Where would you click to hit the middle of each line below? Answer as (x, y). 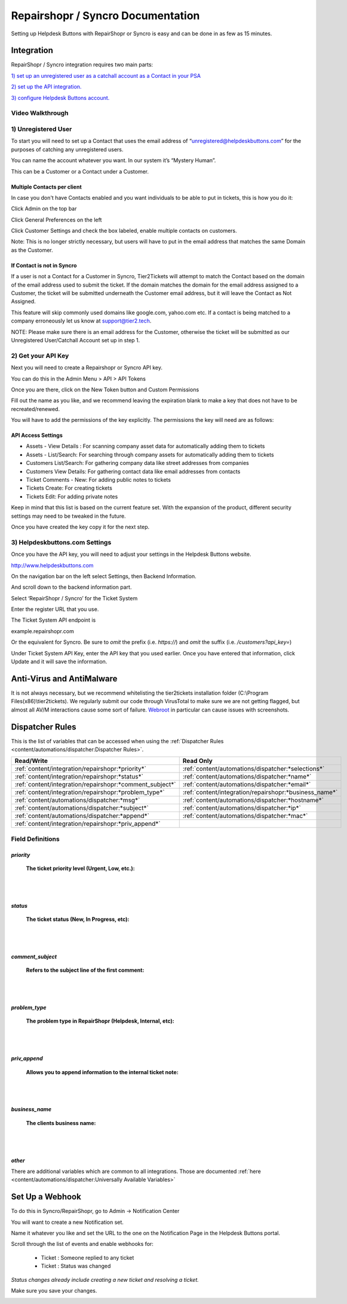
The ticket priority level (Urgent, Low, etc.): (81, 868)
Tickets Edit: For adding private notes (72, 496)
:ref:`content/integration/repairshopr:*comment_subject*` (95, 785)
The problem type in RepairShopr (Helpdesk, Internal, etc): (100, 1021)
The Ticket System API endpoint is (53, 620)
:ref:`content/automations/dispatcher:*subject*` (82, 808)
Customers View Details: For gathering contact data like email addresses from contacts (133, 471)
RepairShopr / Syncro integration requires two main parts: (82, 65)
